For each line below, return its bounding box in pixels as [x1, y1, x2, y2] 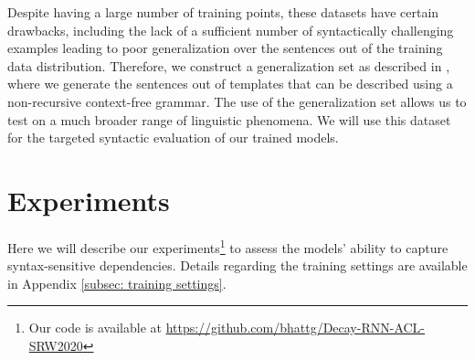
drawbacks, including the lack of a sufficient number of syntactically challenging [7, 20, 454, 39]
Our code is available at [28, 318, 162, 337]
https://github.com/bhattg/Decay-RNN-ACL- [165, 318, 426, 337]
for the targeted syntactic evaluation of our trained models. [7, 128, 339, 147]
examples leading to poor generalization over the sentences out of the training [7, 38, 443, 58]
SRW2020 [28, 335, 83, 355]
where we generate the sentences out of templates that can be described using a [7, 74, 453, 93]
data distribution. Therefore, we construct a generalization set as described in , [7, 56, 450, 75]
